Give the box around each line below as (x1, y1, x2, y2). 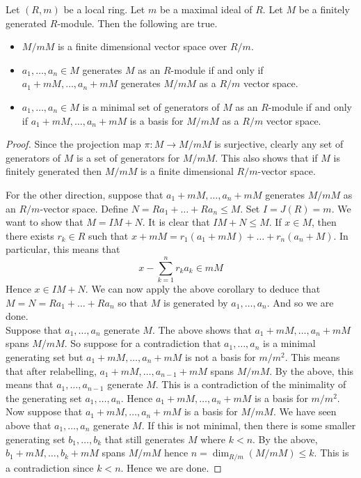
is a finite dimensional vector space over (57, 39, 227, 54)
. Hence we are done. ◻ (120, 460, 222, 475)
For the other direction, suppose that (6, 187, 163, 201)
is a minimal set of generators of (82, 99, 220, 114)
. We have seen (273, 404, 337, 419)
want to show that (6, 215, 83, 229)
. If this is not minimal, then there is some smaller (141, 417, 356, 432)
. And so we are (266, 295, 334, 309)
